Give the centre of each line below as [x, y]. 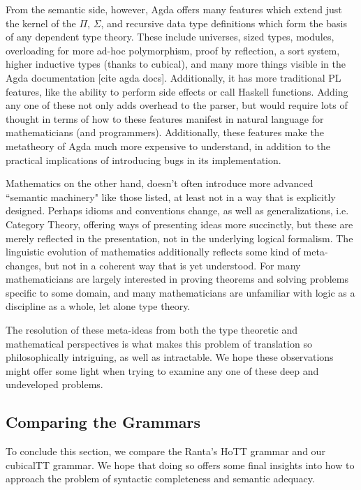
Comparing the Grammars [103, 422]
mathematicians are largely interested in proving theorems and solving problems [177, 279]
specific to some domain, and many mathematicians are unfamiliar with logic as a [180, 292]
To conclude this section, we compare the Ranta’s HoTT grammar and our [165, 451]
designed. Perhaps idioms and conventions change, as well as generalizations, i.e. [177, 210]
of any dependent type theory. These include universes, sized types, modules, [170, 37]
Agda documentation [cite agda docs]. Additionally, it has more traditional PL [174, 77]
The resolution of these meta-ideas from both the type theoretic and [152, 330]
